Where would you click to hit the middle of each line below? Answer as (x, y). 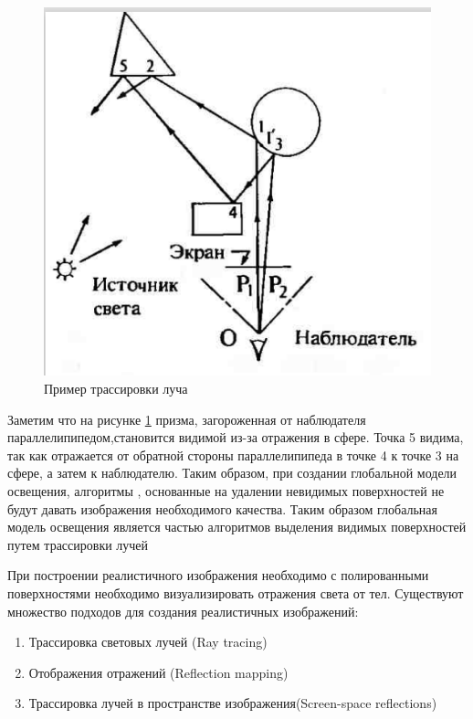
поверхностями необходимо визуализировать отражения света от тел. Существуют (236, 593)
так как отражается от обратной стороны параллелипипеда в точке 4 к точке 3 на (233, 455)
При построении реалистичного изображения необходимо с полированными (218, 575)
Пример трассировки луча (116, 389)
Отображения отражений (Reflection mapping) (158, 672)
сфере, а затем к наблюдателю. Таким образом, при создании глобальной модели (232, 473)
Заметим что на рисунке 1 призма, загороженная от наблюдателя (187, 419)
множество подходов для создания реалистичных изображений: (183, 611)
